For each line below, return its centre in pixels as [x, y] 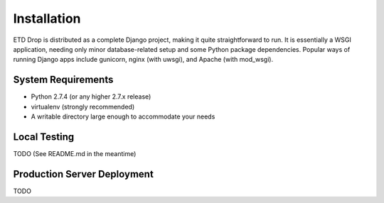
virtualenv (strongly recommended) [83, 106]
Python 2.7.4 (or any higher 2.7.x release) [91, 97]
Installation [47, 18]
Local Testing [44, 137]
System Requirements [63, 80]
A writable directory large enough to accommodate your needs [123, 116]
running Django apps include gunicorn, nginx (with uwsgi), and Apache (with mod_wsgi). [143, 60]
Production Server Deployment [84, 174]
